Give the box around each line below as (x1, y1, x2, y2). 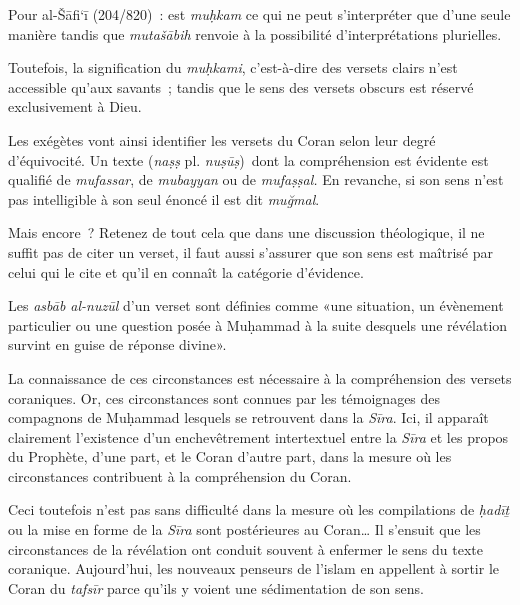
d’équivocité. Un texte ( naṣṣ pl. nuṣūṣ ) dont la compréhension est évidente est (8, 149, 489, 170)
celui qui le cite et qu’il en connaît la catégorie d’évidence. (8, 261, 364, 282)
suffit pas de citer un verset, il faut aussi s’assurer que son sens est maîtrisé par (8, 241, 493, 262)
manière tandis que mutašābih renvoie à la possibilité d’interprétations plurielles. (8, 23, 502, 44)
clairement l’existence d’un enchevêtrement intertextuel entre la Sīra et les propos (8, 426, 509, 447)
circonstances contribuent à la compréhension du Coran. (8, 465, 352, 486)
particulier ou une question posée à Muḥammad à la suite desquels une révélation (8, 314, 508, 335)
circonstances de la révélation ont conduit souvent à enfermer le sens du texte (8, 538, 483, 559)
